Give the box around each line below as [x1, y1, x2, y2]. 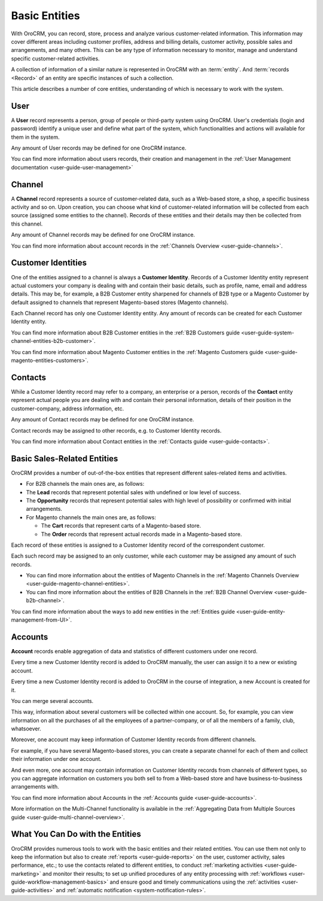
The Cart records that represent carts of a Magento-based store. [41, 522, 202, 529]
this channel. [11, 220, 43, 227]
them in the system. [11, 133, 60, 141]
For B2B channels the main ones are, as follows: [26, 480, 145, 488]
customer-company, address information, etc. [11, 404, 124, 412]
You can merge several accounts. [11, 697, 94, 704]
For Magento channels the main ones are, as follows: [26, 513, 157, 520]
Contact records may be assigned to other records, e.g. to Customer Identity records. [11, 427, 222, 434]
